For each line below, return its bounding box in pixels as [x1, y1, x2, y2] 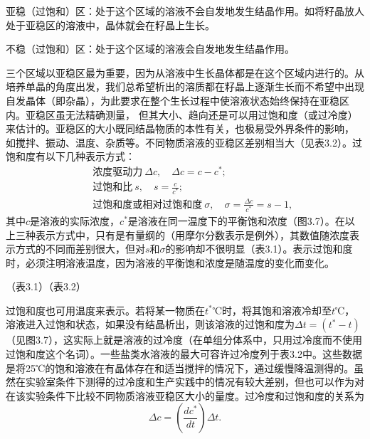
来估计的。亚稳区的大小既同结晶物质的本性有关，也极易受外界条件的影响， [6, 121, 354, 136]
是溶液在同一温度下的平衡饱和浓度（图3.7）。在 [127, 213, 345, 228]
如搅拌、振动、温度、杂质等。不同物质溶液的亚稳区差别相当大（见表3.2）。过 [6, 134, 362, 149]
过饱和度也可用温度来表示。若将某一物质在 [6, 302, 205, 317]
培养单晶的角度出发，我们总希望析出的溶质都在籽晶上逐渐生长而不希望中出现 [6, 79, 364, 94]
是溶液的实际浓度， [30, 213, 120, 228]
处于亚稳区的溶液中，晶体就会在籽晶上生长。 [6, 17, 215, 32]
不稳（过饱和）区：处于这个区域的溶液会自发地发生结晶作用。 [6, 41, 295, 56]
